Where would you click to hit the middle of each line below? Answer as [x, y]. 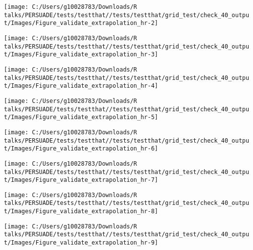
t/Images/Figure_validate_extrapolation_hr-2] [81, 23]
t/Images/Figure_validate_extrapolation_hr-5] [81, 117]
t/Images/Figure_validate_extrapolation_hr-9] [81, 243]
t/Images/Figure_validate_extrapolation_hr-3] [81, 55]
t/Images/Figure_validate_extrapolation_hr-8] [81, 212]
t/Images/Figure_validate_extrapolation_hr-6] [81, 149]
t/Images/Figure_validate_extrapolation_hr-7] [81, 180]
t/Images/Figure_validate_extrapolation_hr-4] [81, 86]
